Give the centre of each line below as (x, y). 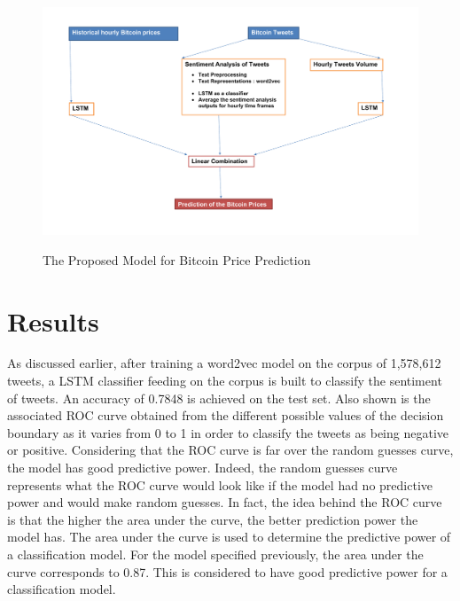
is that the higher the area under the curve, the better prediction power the (213, 519)
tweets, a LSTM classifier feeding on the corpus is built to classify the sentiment (225, 381)
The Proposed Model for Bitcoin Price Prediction (177, 259)
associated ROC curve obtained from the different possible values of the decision (226, 415)
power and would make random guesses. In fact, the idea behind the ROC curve (225, 502)
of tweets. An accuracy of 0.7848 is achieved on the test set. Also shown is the (219, 398)
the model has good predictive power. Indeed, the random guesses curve (203, 467)
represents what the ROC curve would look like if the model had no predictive (220, 484)
